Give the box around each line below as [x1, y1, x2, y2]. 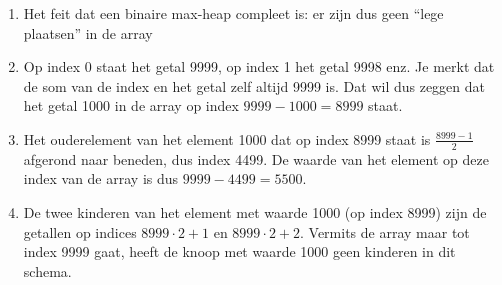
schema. [23, 260, 72, 281]
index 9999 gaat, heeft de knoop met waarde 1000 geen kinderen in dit [23, 241, 456, 262]
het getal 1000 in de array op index [23, 95, 239, 116]
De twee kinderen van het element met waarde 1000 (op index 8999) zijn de [23, 201, 487, 222]
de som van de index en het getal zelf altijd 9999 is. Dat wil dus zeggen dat [23, 75, 486, 96]
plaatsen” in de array [23, 22, 153, 43]
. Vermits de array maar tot [300, 221, 470, 242]
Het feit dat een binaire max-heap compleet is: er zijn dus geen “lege [23, 3, 444, 23]
